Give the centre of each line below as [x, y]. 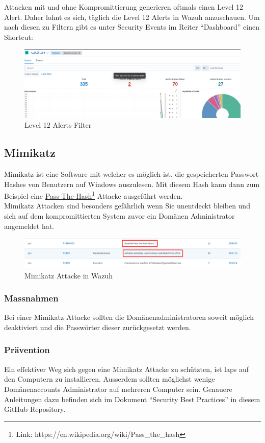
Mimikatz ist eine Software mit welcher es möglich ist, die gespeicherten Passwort [131, 173]
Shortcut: [19, 37]
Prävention [27, 350]
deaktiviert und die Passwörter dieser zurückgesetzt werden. [98, 327]
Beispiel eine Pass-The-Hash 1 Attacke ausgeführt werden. [94, 195]
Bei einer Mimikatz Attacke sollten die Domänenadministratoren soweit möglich [129, 317]
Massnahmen [31, 298]
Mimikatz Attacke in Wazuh [69, 275]
